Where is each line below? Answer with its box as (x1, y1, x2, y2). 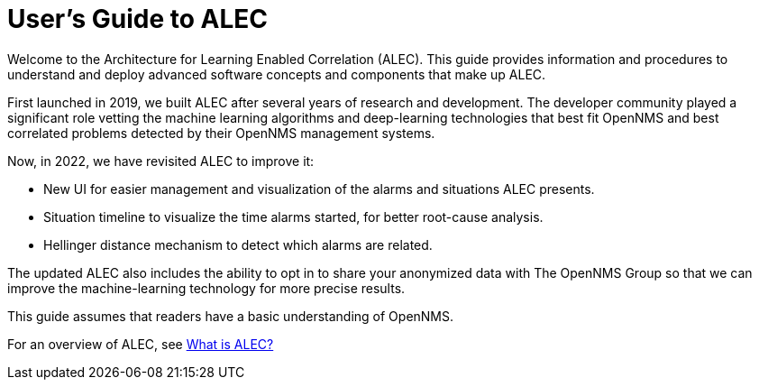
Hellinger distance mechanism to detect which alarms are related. (43, 236, 433, 253)
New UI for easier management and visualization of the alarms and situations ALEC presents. (43, 180, 595, 197)
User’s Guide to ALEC (7, 4, 269, 34)
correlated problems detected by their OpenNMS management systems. (7, 124, 435, 141)
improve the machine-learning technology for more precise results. (7, 280, 406, 296)
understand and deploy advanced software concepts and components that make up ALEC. (7, 66, 546, 82)
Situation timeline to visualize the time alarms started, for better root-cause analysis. (43, 208, 544, 225)
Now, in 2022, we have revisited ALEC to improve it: (7, 152, 315, 169)
